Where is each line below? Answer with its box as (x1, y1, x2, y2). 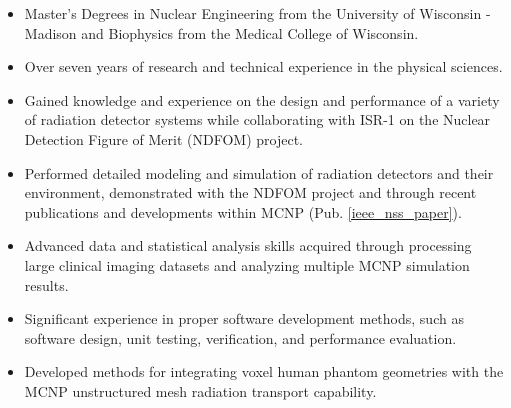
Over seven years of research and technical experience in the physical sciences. (24, 56, 503, 77)
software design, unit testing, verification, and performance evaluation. (24, 327, 457, 348)
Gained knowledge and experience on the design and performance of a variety (24, 89, 500, 110)
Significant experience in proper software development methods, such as (24, 308, 464, 329)
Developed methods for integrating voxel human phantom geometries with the (24, 361, 504, 382)
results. (24, 274, 69, 295)
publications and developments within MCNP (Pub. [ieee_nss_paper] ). (24, 201, 462, 222)
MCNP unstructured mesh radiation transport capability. (24, 380, 377, 401)
